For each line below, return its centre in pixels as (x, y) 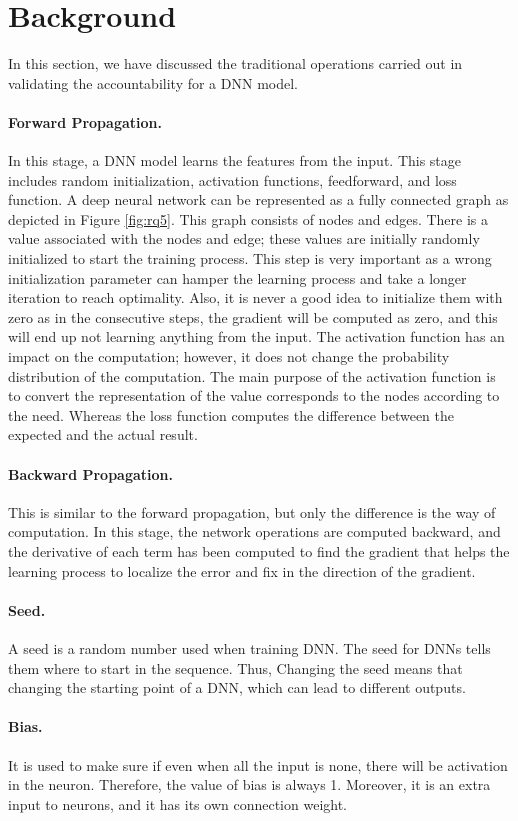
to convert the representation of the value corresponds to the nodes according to (254, 395)
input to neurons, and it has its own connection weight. (178, 803)
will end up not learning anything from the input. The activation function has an (256, 336)
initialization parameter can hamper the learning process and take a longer (237, 277)
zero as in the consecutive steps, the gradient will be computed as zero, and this (253, 316)
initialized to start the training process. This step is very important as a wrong (250, 258)
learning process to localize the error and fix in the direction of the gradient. (242, 570)
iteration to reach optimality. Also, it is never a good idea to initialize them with (255, 297)
